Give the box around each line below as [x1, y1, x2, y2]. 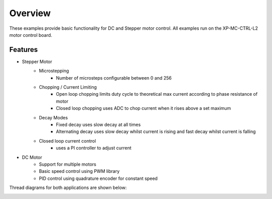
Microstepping [39, 68, 69, 74]
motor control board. [9, 32, 52, 38]
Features [9, 45, 38, 54]
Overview [9, 8, 51, 19]
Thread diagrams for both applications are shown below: [9, 184, 127, 191]
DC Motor [22, 154, 42, 160]
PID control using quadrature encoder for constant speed [39, 175, 158, 181]
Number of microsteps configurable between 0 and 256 [56, 75, 172, 81]
